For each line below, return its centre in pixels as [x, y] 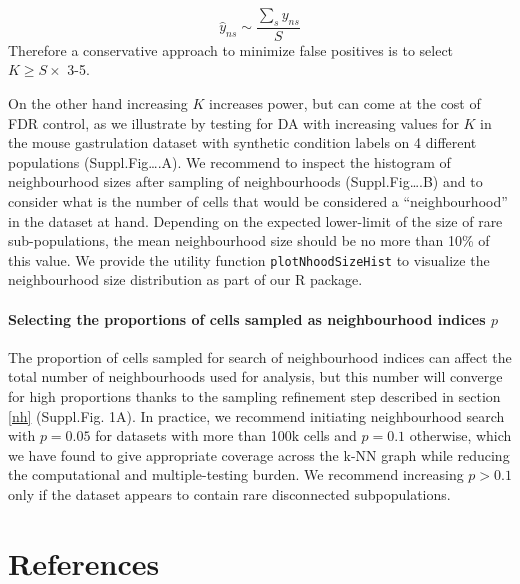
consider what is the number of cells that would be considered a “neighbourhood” [258, 200]
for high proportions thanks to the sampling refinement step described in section [254, 396]
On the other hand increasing [98, 103]
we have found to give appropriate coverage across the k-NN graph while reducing [259, 454]
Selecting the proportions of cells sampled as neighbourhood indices [247, 318]
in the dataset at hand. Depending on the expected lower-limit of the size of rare [255, 220]
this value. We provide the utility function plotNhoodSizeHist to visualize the [249, 259]
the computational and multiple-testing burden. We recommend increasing [236, 474]
